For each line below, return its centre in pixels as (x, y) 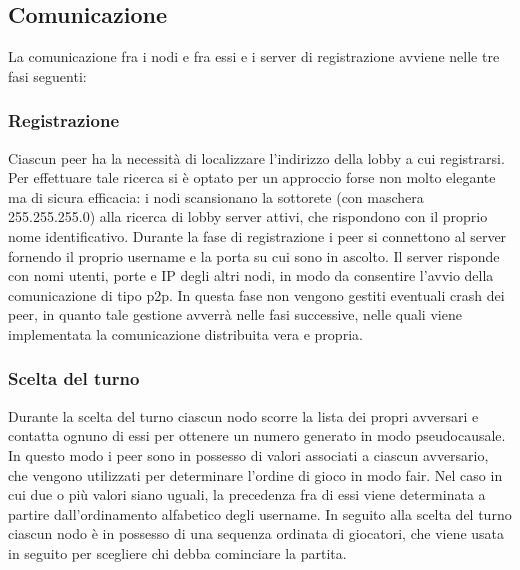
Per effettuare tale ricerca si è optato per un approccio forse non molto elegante (252, 177)
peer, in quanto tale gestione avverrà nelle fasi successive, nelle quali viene (235, 314)
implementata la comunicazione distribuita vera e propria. (185, 333)
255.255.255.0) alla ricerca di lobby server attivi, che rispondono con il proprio (248, 216)
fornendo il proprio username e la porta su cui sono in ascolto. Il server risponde (254, 255)
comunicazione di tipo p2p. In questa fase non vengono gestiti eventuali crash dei (256, 294)
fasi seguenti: (47, 75)
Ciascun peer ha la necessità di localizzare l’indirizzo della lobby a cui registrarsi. (256, 157)
